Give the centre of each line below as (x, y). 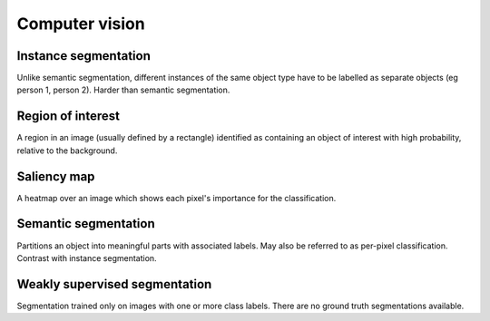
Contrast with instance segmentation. (87, 258)
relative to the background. (67, 151)
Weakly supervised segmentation (114, 284)
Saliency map (56, 176)
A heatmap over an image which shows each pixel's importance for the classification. (176, 198)
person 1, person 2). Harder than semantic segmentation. (123, 90)
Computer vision (81, 24)
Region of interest (68, 117)
